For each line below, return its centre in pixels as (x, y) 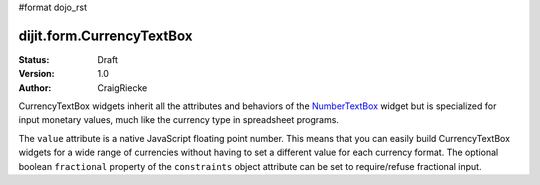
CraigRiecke (122, 87)
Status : (34, 59)
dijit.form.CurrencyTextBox (105, 35)
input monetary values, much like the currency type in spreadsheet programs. (179, 120)
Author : (35, 87)
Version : (36, 74)
